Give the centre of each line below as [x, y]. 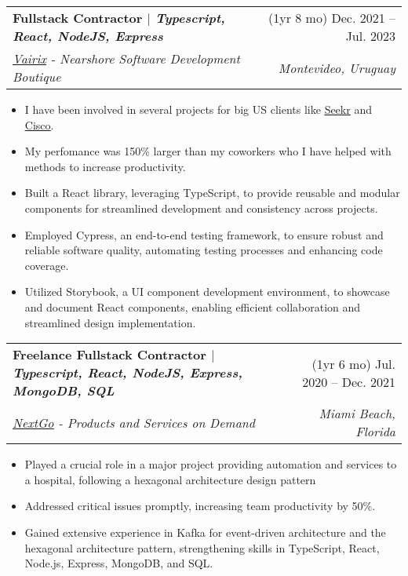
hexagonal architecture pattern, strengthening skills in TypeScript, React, [202, 547]
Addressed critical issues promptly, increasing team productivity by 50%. [200, 506]
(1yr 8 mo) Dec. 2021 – [331, 18]
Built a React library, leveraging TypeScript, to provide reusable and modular [212, 193]
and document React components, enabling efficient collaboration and [193, 306]
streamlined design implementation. [110, 322]
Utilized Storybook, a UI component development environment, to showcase [207, 292]
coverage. [47, 265]
